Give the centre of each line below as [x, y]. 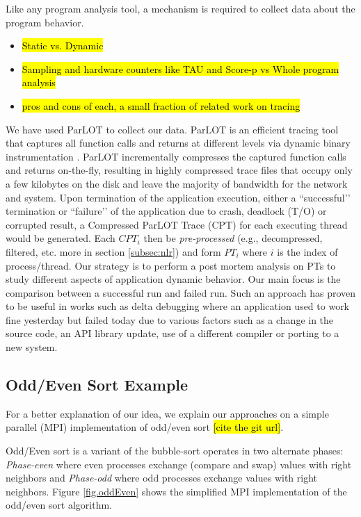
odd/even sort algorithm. [59, 505]
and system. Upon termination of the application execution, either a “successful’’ [178, 197]
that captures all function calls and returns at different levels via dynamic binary [178, 143]
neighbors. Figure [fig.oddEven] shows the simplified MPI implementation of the [176, 491]
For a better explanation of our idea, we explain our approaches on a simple [167, 413]
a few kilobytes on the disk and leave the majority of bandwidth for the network [177, 183]
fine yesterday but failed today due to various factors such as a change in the [170, 319]
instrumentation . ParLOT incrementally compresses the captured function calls [176, 156]
